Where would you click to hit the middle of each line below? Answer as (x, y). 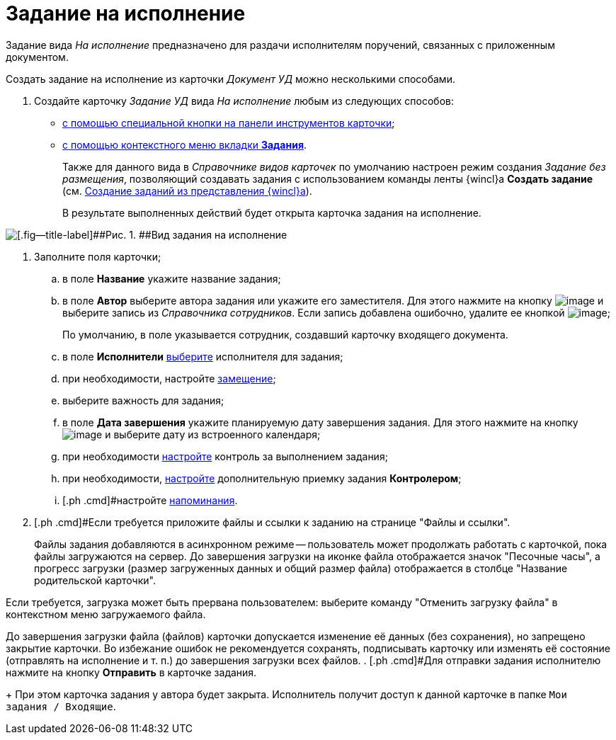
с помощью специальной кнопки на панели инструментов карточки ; (229, 123)
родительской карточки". (95, 580)
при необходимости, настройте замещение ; (169, 378)
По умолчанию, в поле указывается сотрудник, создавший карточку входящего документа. (285, 334)
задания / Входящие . (61, 706)
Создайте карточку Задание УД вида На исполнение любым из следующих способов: (244, 101)
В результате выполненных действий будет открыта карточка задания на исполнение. (272, 212)
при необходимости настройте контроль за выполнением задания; (225, 456)
